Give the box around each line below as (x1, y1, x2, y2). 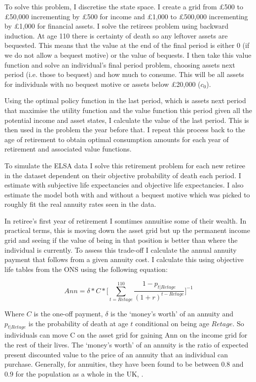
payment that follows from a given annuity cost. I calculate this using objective (4, 254, 244, 265)
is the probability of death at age (28, 318, 128, 328)
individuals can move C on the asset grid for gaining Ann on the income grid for (4, 330, 248, 340)
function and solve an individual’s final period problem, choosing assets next (4, 59, 235, 70)
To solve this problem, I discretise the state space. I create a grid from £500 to (4, 1, 243, 11)
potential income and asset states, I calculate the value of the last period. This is (4, 115, 249, 125)
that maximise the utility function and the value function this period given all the (4, 105, 252, 115)
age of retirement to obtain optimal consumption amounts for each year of (4, 134, 229, 144)
